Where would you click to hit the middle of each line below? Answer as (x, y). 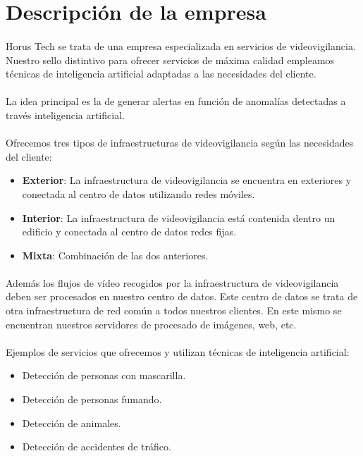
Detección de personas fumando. (92, 399)
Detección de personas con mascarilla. (104, 375)
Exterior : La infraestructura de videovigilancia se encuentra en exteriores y (187, 180)
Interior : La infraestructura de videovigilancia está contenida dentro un (179, 217)
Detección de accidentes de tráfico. (97, 446)
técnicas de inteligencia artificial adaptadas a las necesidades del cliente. (161, 74)
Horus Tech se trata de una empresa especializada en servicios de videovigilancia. (181, 45)
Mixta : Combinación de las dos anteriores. (115, 255)
